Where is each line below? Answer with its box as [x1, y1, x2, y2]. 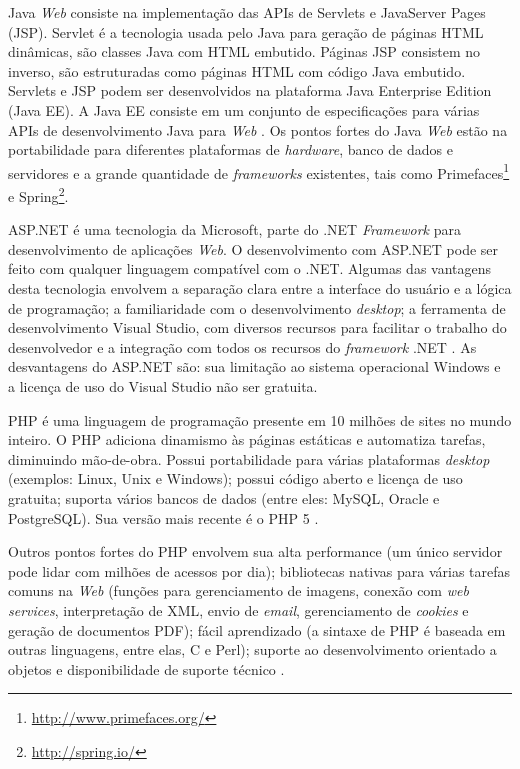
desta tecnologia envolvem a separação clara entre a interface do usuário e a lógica [8, 278, 512, 299]
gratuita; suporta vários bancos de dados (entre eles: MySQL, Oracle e [8, 487, 440, 508]
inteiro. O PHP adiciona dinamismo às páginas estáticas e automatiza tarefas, [8, 429, 486, 450]
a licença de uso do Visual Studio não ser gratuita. [8, 376, 318, 396]
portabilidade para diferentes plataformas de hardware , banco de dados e [8, 139, 453, 160]
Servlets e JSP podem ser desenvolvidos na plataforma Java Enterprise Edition [8, 80, 492, 101]
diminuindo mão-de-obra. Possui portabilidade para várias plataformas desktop [8, 448, 490, 469]
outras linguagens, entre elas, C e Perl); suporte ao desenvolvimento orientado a [8, 639, 497, 660]
